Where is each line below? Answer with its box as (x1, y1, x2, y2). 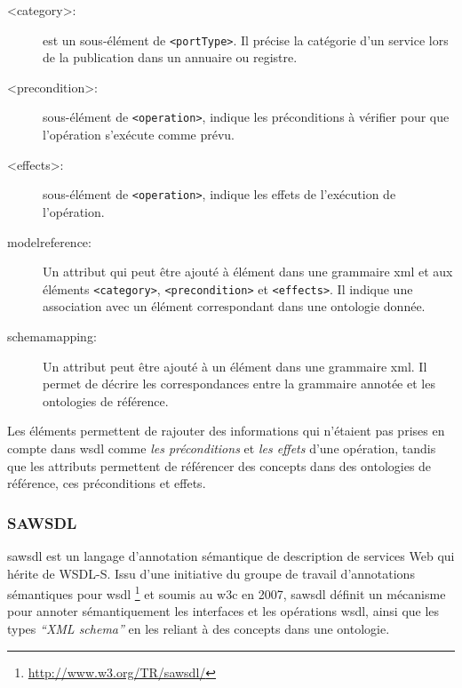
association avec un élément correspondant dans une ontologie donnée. (43, 297, 426, 316)
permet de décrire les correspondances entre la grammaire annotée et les (43, 374, 435, 393)
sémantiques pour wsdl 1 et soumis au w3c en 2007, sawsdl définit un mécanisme (7, 582, 446, 603)
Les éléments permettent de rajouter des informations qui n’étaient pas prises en (7, 421, 445, 440)
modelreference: (7, 232, 92, 251)
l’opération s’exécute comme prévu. (43, 125, 235, 144)
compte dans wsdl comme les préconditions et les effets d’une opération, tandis (7, 438, 436, 457)
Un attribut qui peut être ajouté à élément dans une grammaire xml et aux (43, 262, 453, 281)
